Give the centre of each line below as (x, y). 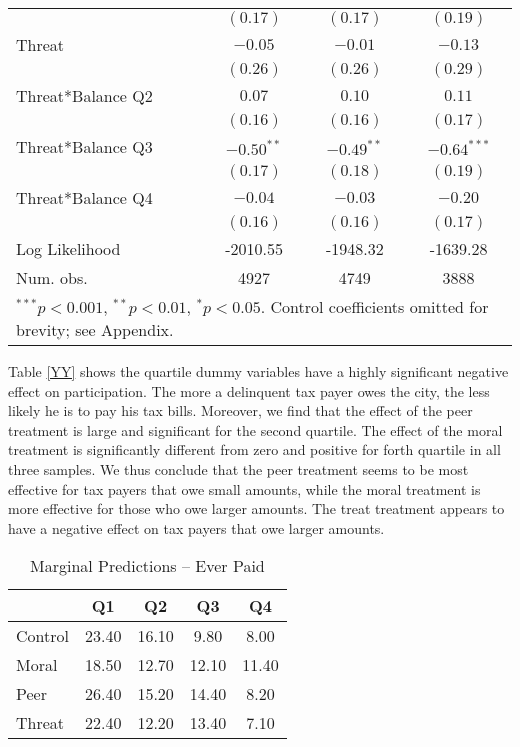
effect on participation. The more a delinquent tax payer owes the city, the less (249, 390)
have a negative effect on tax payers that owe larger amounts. (196, 527)
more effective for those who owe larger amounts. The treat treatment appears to (256, 508)
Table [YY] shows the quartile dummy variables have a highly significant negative (258, 371)
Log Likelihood (68, 248)
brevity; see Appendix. (95, 329)
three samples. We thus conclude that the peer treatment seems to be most (238, 468)
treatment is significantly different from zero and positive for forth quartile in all (254, 449)
